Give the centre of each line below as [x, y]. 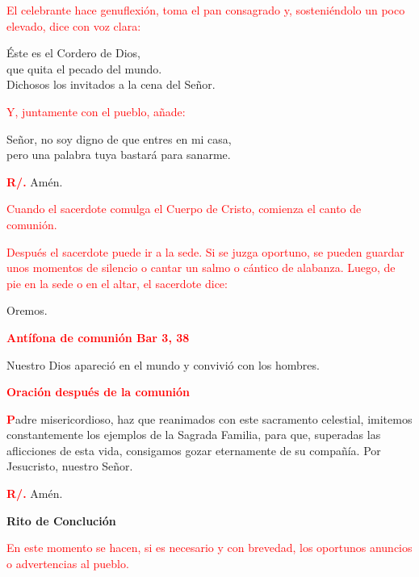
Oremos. [27, 310]
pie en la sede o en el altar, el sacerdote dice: [117, 283]
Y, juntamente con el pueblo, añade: [96, 111]
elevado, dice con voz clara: [74, 25]
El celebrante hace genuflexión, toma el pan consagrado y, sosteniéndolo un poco [206, 10]
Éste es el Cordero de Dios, [73, 53]
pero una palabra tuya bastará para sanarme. [119, 155]
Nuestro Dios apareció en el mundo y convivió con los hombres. [163, 364]
